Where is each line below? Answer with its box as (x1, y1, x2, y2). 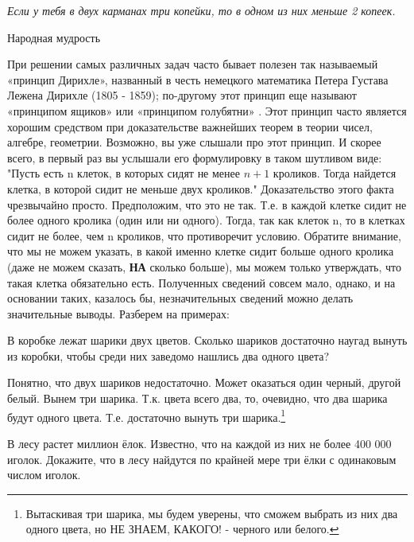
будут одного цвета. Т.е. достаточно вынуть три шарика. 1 (7, 406, 286, 425)
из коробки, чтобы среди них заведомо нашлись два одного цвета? (7, 347, 330, 364)
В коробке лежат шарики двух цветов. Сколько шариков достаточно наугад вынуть (7, 332, 408, 349)
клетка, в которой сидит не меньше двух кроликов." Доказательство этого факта (7, 180, 394, 197)
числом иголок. (7, 466, 81, 483)
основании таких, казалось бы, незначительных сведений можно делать (7, 290, 354, 306)
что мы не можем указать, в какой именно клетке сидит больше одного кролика (7, 243, 394, 259)
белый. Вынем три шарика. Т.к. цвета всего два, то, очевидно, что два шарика (7, 390, 388, 407)
